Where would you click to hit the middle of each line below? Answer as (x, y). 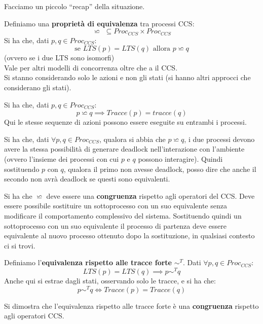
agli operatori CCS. (34, 316)
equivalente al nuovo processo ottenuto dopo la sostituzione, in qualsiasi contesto (129, 236)
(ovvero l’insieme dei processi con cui (62, 158)
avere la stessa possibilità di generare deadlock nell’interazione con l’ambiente (124, 149)
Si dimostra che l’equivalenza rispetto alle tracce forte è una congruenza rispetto (131, 305)
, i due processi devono (219, 139)
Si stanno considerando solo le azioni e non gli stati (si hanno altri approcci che (127, 77)
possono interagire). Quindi (180, 158)
